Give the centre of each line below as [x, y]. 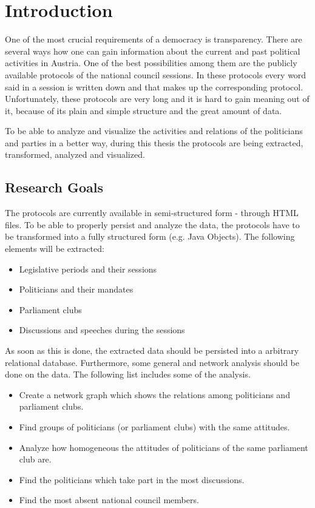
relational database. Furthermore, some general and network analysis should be [152, 362]
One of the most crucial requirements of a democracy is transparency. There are [154, 39]
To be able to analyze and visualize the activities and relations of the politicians [154, 131]
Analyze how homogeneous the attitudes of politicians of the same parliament [164, 447]
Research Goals [54, 187]
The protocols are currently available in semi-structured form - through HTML [152, 213]
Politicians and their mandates [76, 289]
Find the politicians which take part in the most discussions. [132, 479]
